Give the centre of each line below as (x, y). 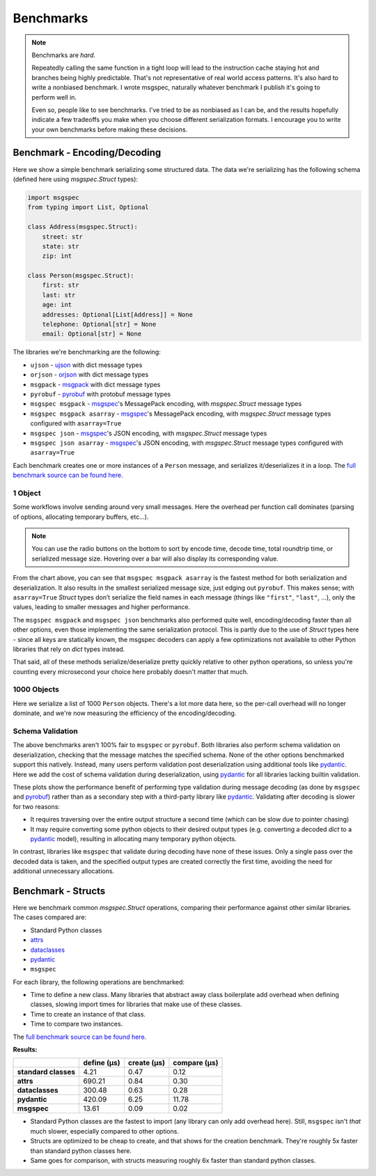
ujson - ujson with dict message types (86, 365)
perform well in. (54, 97)
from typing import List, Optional (88, 207)
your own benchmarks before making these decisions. (110, 130)
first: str (61, 285)
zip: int (57, 256)
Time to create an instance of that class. (88, 1014)
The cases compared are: (50, 917)
